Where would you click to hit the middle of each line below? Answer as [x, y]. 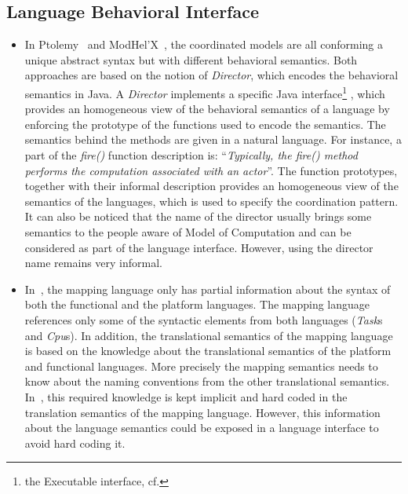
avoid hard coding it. [75, 443]
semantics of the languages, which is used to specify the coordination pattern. [211, 201]
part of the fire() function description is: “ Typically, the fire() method [191, 155]
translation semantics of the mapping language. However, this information [202, 412]
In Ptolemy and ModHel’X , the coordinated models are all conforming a [204, 44]
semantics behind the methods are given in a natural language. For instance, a [213, 139]
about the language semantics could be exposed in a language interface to [202, 428]
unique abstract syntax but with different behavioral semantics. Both [191, 59]
